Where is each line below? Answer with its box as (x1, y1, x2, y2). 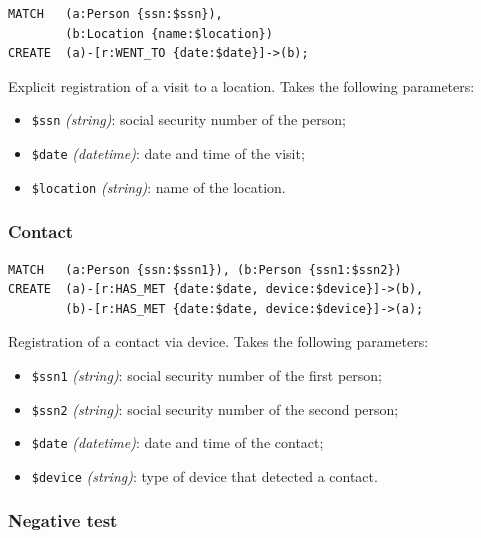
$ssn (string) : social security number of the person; (31, 109, 346, 130)
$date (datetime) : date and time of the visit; (31, 143, 305, 164)
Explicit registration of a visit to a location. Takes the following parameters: (8, 75, 475, 96)
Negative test (8, 508, 118, 533)
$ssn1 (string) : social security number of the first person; (31, 364, 382, 385)
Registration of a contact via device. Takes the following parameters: (8, 331, 429, 352)
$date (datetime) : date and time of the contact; (31, 432, 324, 453)
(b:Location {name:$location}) (65, 26, 273, 41)
